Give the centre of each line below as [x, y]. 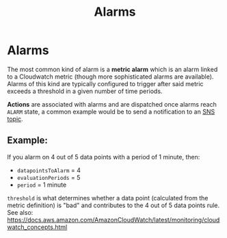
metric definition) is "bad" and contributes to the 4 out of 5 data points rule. [113, 205]
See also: [20, 212]
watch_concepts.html [37, 227]
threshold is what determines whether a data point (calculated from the [108, 198]
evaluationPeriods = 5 [49, 177]
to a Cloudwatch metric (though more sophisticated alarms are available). [110, 77]
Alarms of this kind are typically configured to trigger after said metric [105, 83]
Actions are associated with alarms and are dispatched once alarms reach [112, 104]
